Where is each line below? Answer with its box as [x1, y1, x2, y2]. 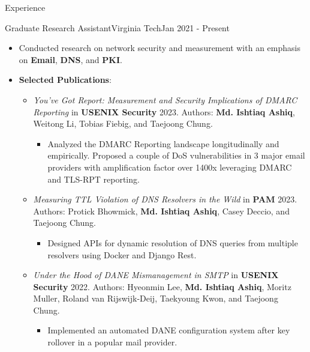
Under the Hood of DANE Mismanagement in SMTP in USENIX [33, 269, 279, 281]
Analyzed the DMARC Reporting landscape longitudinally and [47, 137, 279, 150]
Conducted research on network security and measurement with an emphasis [19, 41, 300, 54]
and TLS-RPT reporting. [47, 172, 140, 185]
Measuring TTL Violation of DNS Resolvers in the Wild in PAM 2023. [33, 193, 297, 205]
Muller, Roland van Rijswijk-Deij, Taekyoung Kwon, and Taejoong [33, 292, 278, 305]
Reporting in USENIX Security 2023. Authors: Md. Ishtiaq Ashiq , [33, 105, 295, 118]
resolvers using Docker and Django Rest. [47, 248, 197, 261]
